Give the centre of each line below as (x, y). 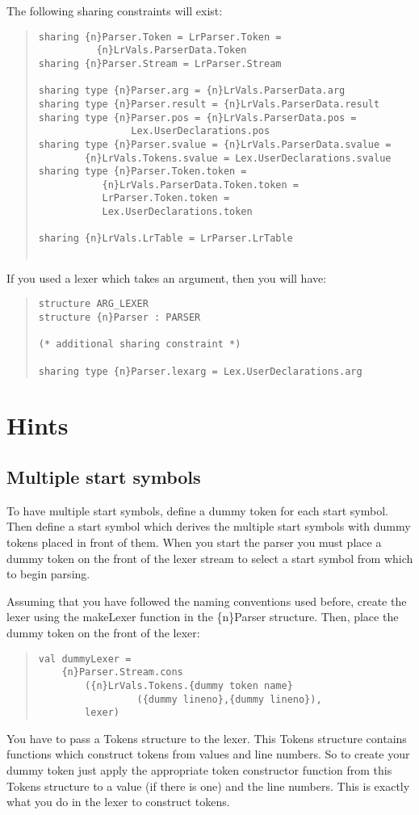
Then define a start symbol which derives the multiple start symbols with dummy (209, 526)
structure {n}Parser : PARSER (119, 317)
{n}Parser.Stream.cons (122, 672)
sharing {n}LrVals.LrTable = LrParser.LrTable (166, 239)
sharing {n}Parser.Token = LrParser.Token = (160, 37)
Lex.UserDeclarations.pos (201, 131)
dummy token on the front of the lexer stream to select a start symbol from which (210, 558)
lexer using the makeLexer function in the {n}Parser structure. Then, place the (203, 617)
